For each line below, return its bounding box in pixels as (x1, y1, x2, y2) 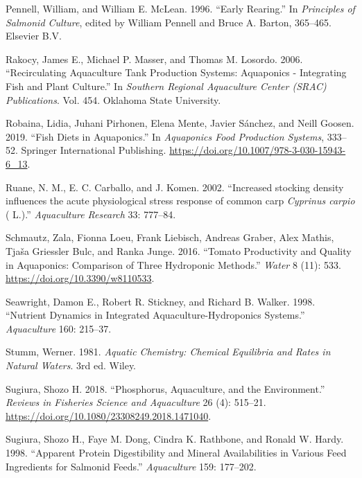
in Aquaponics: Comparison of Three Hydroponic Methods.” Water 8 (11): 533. (6, 257, 341, 272)
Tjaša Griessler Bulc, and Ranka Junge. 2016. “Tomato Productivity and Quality (6, 243, 352, 258)
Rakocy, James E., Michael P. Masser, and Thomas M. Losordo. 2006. (6, 51, 303, 66)
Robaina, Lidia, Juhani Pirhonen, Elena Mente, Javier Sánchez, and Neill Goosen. (6, 116, 354, 130)
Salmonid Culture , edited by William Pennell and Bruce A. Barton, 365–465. (6, 15, 331, 29)
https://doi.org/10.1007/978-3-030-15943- (169, 143, 346, 157)
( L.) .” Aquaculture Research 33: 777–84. (6, 206, 176, 221)
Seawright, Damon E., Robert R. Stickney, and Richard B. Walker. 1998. (6, 294, 316, 308)
